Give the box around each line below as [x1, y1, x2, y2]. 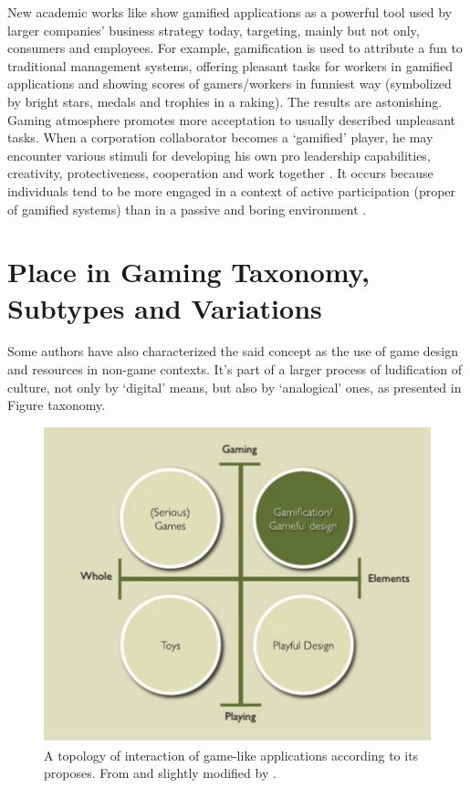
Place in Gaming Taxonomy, [7, 253, 370, 290]
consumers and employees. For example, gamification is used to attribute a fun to [7, 38, 463, 58]
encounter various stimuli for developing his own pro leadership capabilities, [7, 145, 431, 164]
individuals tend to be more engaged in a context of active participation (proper [7, 181, 456, 200]
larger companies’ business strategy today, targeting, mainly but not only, [7, 20, 420, 39]
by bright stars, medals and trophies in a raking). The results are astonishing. [7, 91, 443, 110]
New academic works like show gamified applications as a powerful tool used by [7, 3, 452, 21]
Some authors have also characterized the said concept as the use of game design [7, 341, 459, 361]
